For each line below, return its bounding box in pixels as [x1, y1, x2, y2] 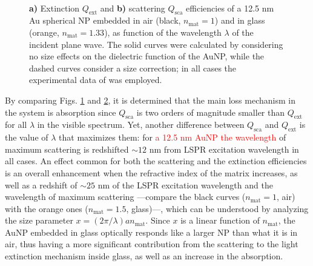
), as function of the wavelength [104, 25, 222, 38]
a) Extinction [29, 1, 80, 14]
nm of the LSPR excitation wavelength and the [97, 178, 273, 191]
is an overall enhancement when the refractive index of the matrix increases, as [5, 166, 298, 179]
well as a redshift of [5, 178, 77, 191]
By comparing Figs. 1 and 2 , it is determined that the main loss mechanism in [5, 93, 295, 106]
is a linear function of [180, 214, 260, 227]
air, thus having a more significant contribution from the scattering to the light [5, 238, 298, 250]
